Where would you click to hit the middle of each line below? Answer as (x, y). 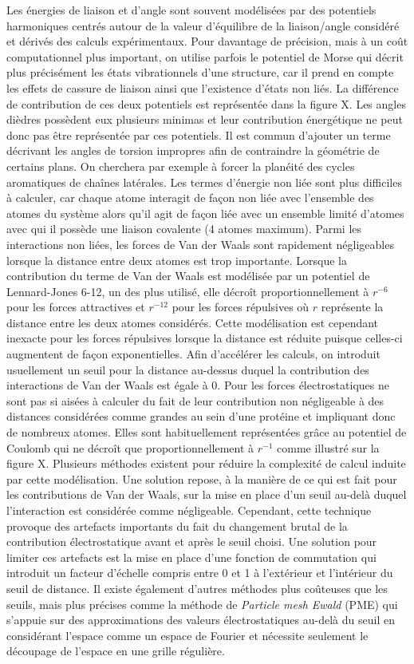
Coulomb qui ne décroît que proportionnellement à (130, 447)
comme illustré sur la (328, 447)
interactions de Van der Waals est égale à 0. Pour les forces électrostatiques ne (198, 385)
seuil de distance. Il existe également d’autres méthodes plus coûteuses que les (197, 588)
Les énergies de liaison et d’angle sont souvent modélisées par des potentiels (191, 10)
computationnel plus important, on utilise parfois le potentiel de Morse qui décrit (205, 56)
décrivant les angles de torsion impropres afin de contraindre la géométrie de (193, 150)
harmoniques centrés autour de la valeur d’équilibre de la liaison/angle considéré (203, 25)
